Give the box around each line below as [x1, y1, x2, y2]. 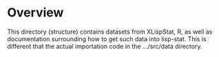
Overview [7, 5, 64, 21]
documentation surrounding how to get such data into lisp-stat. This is [7, 34, 207, 43]
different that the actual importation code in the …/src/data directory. [7, 42, 202, 50]
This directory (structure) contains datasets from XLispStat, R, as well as [7, 27, 213, 36]
